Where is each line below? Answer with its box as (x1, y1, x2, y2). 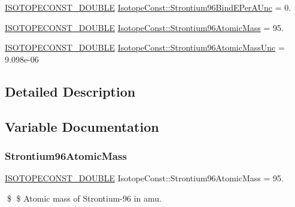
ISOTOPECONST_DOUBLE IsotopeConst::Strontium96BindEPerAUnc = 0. (5, 1, 291, 13)
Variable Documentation (5, 117, 159, 135)
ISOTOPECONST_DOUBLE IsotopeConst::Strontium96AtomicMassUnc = (5, 41, 285, 54)
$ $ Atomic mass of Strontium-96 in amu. (7, 191, 162, 204)
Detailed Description (5, 82, 136, 100)
